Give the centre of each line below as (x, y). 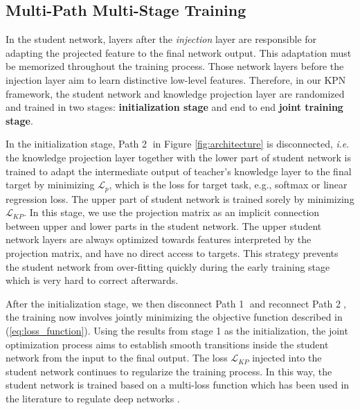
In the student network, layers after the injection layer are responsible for (161, 39)
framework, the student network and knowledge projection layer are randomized (175, 93)
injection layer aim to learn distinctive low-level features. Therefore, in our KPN (176, 79)
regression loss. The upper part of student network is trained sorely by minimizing (180, 198)
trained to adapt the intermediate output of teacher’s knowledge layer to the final (179, 171)
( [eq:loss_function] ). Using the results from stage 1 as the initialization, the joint (177, 330)
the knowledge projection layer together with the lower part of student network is (178, 157)
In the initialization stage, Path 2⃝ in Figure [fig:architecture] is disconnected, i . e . (178, 144)
